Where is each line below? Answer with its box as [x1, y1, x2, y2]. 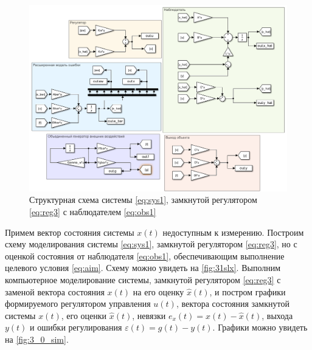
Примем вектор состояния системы [5, 225, 134, 238]
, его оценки [61, 309, 107, 321]
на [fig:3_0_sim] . [5, 332, 69, 345]
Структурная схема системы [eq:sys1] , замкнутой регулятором [29, 193, 257, 206]
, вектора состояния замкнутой [176, 297, 289, 310]
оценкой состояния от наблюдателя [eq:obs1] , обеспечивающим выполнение [5, 249, 285, 262]
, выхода [262, 309, 293, 321]
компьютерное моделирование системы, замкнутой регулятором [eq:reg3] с [5, 273, 281, 286]
